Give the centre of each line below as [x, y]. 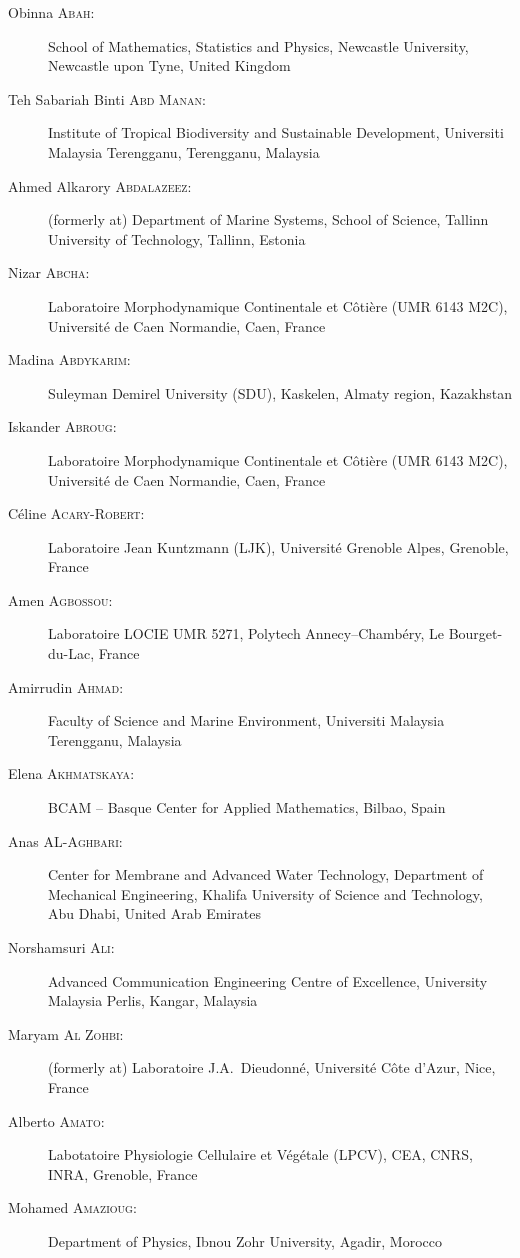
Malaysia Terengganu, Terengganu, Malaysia [184, 151]
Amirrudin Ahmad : [66, 686]
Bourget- [475, 633]
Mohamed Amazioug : [72, 1207]
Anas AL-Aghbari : [65, 840]
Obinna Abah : [51, 12]
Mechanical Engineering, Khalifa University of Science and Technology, [265, 893]
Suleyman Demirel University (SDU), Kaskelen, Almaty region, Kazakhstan [280, 392]
